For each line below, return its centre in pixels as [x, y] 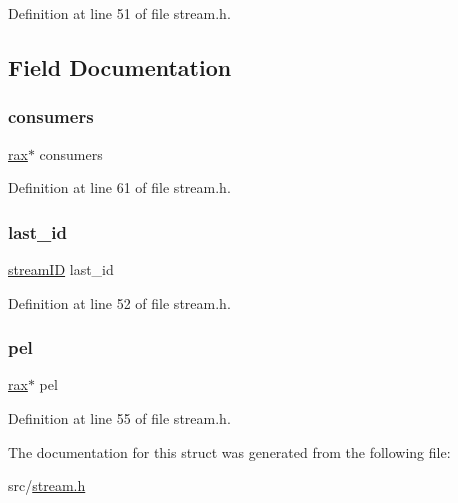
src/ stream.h [47, 485]
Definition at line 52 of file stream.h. [119, 302]
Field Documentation [120, 66]
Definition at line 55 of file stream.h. [119, 418]
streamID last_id [61, 269]
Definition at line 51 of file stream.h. [119, 13]
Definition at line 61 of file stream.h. [119, 187]
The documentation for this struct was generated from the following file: [229, 451]
